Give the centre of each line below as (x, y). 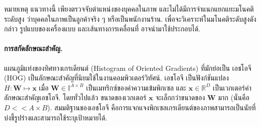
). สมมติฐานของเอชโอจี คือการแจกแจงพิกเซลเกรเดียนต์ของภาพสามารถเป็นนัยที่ (151, 107)
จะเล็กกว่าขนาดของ (180, 97)
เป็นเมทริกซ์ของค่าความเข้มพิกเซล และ (136, 87)
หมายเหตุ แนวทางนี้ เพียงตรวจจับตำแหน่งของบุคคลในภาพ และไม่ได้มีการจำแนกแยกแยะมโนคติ (129, 9)
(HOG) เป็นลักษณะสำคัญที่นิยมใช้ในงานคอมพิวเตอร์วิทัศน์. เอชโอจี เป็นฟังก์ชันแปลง (117, 78)
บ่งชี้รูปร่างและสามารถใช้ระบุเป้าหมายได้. (56, 117)
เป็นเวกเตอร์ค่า (232, 87)
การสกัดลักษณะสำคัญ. (33, 48)
